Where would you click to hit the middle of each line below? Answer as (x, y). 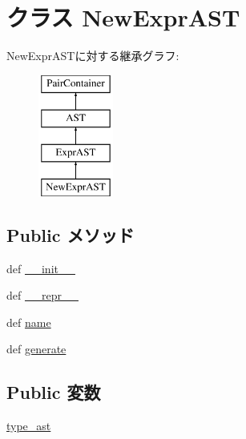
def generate (36, 349)
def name (29, 322)
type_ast (29, 426)
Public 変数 (54, 392)
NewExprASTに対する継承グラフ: (93, 56)
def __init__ (41, 268)
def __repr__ (42, 295)
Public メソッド (71, 234)
